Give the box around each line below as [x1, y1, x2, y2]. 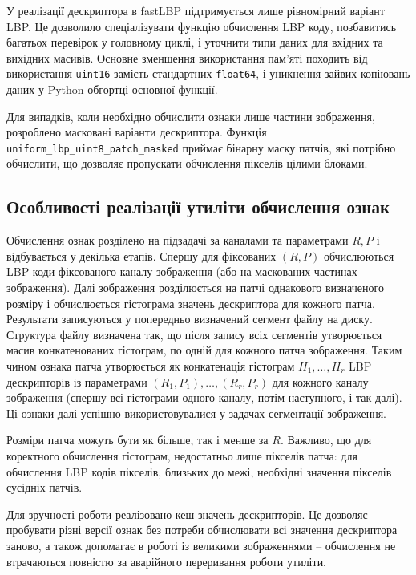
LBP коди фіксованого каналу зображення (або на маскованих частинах [6, 263, 357, 280]
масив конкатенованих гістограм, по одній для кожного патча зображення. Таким [6, 342, 402, 358]
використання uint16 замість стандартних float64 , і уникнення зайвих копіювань [6, 65, 410, 82]
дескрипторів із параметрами [6, 373, 147, 390]
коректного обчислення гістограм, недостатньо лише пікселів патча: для [6, 447, 357, 464]
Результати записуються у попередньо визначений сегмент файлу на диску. [6, 310, 373, 327]
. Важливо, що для [280, 431, 372, 448]
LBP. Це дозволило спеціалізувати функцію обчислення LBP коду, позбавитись [6, 18, 397, 34]
